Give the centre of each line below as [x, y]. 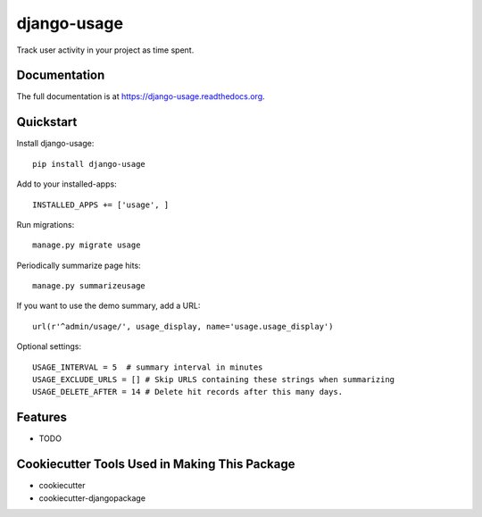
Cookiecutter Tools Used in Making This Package [156, 464]
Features [42, 417]
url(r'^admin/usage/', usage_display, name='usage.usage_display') [183, 326]
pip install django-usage [89, 164]
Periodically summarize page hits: [79, 265]
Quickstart [47, 122]
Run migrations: [46, 224]
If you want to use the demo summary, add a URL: [108, 306]
